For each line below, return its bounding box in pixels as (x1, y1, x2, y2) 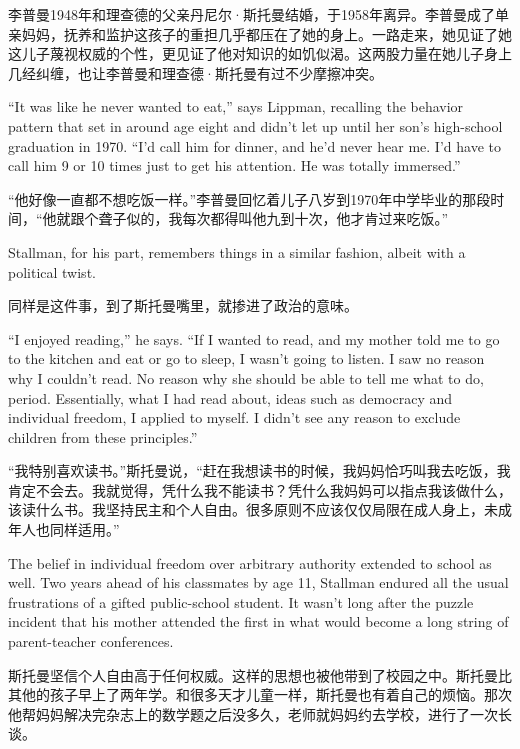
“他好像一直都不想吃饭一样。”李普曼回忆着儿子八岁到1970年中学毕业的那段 (8, 188, 491, 209)
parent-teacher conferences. (8, 631, 174, 652)
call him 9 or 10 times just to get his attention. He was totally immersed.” (8, 155, 461, 176)
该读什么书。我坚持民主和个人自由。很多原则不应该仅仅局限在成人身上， (8, 499, 484, 520)
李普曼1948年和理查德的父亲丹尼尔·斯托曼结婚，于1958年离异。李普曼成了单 (8, 4, 509, 24)
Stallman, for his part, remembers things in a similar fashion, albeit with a (8, 241, 466, 262)
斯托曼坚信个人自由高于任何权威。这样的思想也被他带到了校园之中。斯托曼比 (8, 664, 512, 685)
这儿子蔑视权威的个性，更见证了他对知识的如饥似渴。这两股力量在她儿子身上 (8, 43, 512, 64)
